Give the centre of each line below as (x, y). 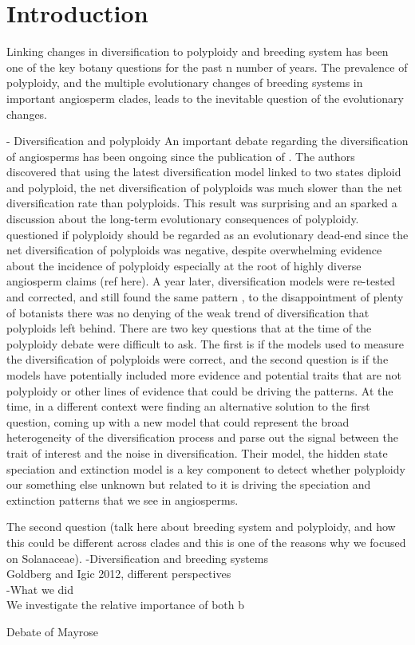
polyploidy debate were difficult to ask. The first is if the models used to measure (205, 343)
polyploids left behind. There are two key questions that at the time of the (189, 328)
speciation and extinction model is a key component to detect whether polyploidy (206, 468)
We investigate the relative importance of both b (126, 605)
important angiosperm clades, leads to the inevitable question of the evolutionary (205, 98)
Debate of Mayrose (53, 631)
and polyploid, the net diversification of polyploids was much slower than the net (204, 187)
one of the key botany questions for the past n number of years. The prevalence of (207, 67)
